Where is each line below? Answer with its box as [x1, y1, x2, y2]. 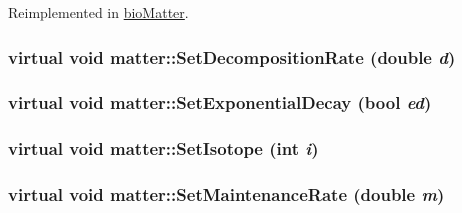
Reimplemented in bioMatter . [8, 2, 189, 22]
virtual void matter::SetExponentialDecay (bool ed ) [8, 90, 432, 115]
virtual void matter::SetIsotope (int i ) [8, 136, 319, 161]
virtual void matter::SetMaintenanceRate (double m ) [8, 182, 445, 207]
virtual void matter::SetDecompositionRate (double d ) [8, 44, 456, 69]
